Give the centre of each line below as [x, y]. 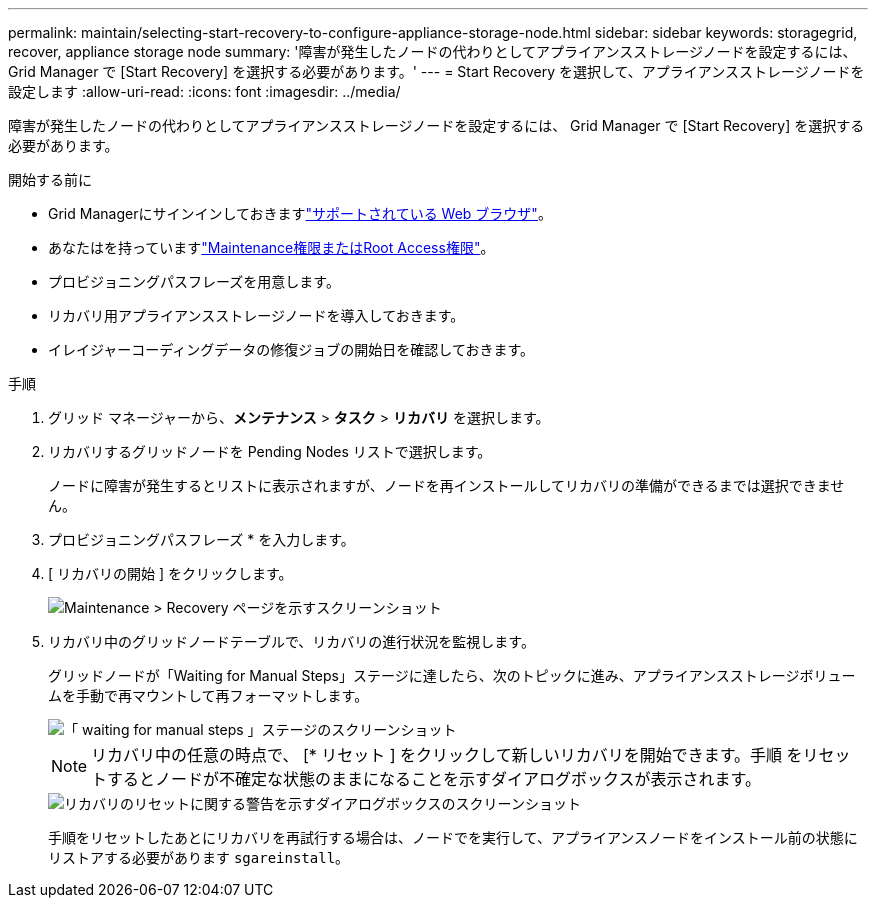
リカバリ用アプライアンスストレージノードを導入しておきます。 [256, 315]
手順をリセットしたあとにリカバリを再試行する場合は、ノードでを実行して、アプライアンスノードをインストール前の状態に [453, 837]
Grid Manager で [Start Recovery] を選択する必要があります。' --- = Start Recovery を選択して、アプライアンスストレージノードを [436, 71]
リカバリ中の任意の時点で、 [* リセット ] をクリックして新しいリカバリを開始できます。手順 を [447, 755]
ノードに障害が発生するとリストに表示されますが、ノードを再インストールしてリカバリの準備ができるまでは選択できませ [446, 485]
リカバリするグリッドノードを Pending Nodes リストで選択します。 [270, 451]
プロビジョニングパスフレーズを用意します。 [194, 281]
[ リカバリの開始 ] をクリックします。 [170, 573]
